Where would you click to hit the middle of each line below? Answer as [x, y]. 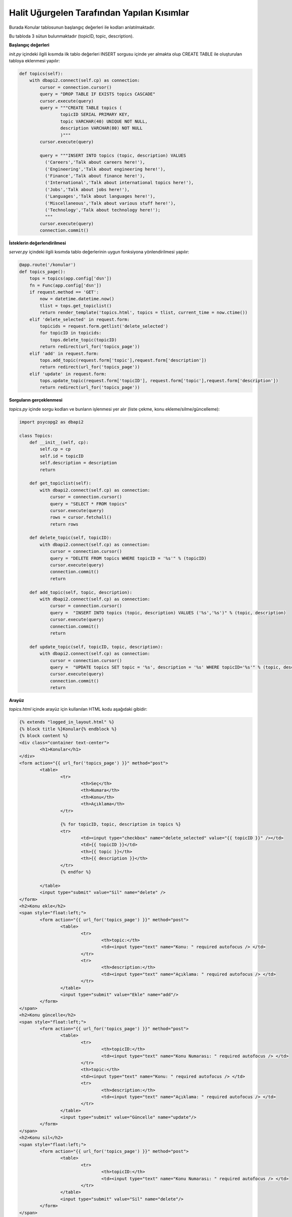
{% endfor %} [76, 872]
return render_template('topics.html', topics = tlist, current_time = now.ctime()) [144, 313]
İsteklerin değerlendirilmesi [37, 243]
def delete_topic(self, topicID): [71, 538]
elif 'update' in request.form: [68, 374]
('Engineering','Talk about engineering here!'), [105, 169]
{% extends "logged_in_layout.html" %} [67, 722]
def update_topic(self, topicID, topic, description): [96, 647]
